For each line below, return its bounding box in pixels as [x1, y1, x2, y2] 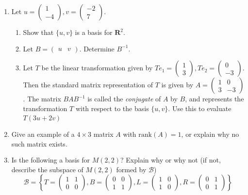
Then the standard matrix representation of [23, 80, 153, 90]
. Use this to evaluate [168, 103, 231, 113]
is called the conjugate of [87, 94, 161, 104]
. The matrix [23, 94, 61, 104]
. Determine [79, 43, 115, 53]
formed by [116, 164, 147, 174]
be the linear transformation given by [41, 63, 153, 73]
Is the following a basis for [11, 155, 90, 165]
